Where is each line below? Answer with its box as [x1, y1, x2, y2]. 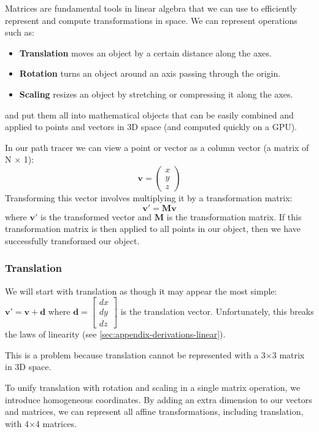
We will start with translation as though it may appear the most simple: [5, 284, 277, 297]
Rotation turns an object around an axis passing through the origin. [19, 67, 281, 80]
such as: [5, 26, 34, 39]
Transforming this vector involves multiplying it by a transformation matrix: [5, 191, 293, 204]
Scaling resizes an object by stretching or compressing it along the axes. [19, 87, 293, 100]
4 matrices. [35, 417, 77, 430]
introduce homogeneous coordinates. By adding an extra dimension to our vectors [5, 393, 312, 406]
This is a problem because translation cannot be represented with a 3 [5, 348, 266, 361]
